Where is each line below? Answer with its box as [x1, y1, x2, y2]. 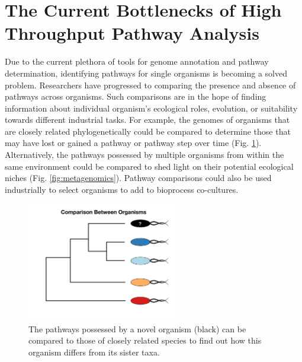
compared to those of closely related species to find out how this [28, 334, 262, 347]
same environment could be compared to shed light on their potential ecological [5, 160, 294, 172]
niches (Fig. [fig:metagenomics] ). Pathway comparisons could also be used [5, 172, 272, 184]
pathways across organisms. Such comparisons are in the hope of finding [5, 90, 266, 103]
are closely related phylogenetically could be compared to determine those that [5, 125, 291, 137]
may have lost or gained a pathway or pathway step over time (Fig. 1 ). [5, 136, 262, 149]
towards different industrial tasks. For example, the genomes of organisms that [5, 113, 290, 126]
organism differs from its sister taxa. [28, 345, 160, 358]
